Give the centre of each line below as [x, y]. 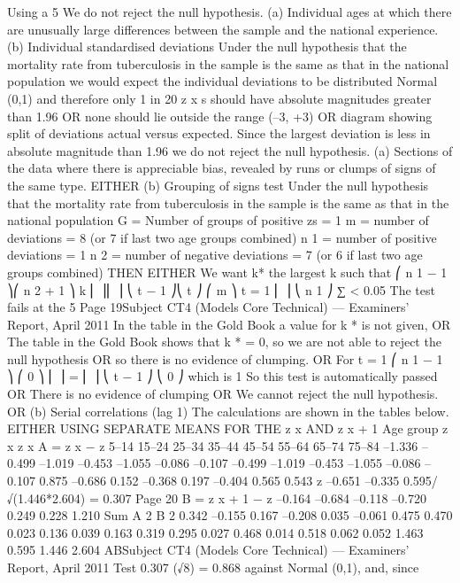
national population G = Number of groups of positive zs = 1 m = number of [218, 220]
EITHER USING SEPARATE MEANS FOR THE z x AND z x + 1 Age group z [228, 428]
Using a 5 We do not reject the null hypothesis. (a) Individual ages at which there [230, 12]
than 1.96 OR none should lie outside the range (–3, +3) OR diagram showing [220, 116]
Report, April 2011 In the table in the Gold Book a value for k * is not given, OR [229, 324]
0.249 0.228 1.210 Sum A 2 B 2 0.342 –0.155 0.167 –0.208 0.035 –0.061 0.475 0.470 [230, 515]
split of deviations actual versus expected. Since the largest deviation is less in [219, 133]
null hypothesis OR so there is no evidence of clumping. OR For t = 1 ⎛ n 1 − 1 [225, 358]
